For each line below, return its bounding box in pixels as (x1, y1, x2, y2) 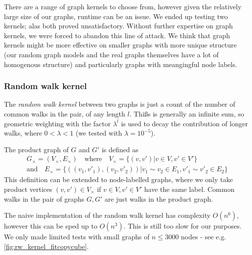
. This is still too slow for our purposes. (123, 221, 242, 231)
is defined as (101, 144, 138, 154)
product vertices (4, 184, 52, 194)
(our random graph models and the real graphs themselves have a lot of (4, 49, 219, 59)
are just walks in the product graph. (104, 193, 213, 204)
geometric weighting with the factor (4, 118, 111, 128)
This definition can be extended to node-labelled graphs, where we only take (4, 174, 233, 185)
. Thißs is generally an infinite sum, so (129, 108, 244, 118)
